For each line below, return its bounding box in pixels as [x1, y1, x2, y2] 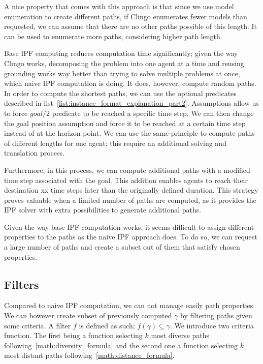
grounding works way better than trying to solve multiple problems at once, [4, 68, 240, 78]
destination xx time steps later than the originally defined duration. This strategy [4, 185, 258, 195]
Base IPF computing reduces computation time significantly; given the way [4, 48, 238, 58]
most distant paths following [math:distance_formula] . [4, 350, 175, 360]
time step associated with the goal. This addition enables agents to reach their [4, 174, 248, 185]
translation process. [4, 147, 64, 158]
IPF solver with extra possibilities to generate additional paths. [4, 204, 202, 215]
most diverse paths [151, 330, 210, 341]
